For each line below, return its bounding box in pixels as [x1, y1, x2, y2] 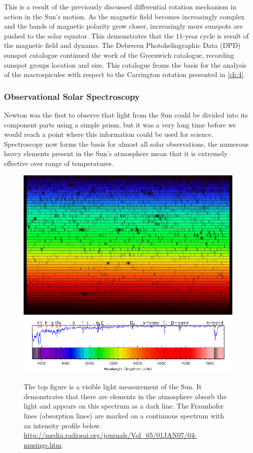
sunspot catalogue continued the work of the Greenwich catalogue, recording [4, 49, 234, 60]
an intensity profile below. [24, 420, 102, 430]
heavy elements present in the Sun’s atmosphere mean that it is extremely [4, 148, 228, 159]
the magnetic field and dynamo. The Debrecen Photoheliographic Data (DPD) [4, 40, 241, 50]
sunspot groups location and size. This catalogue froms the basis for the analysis [4, 59, 247, 70]
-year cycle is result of [183, 30, 249, 41]
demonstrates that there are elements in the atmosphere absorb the [24, 391, 227, 401]
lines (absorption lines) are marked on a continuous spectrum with [24, 410, 224, 420]
